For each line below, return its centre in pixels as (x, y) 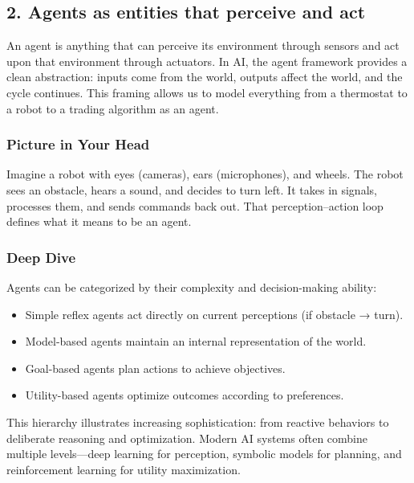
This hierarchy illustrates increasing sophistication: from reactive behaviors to (198, 422)
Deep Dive (41, 257)
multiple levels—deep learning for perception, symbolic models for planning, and (204, 454)
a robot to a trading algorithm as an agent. (113, 108)
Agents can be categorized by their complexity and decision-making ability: (192, 287)
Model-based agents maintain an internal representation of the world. (196, 341)
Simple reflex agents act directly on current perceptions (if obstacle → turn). (214, 314)
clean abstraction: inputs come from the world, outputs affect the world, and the (205, 77)
